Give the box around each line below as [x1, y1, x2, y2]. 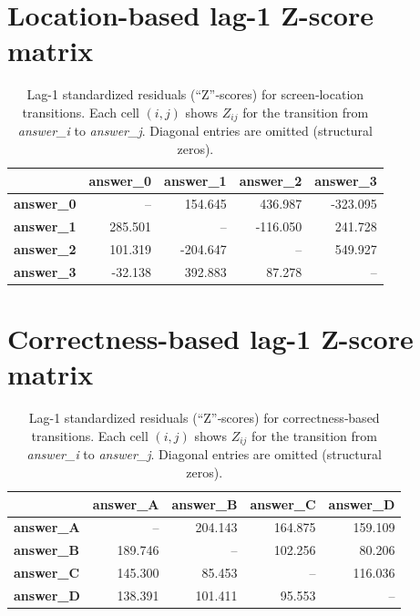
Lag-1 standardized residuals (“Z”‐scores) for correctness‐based [28, 408, 380, 427]
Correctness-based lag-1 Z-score [7, 320, 414, 357]
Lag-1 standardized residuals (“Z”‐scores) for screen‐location [26, 85, 364, 104]
